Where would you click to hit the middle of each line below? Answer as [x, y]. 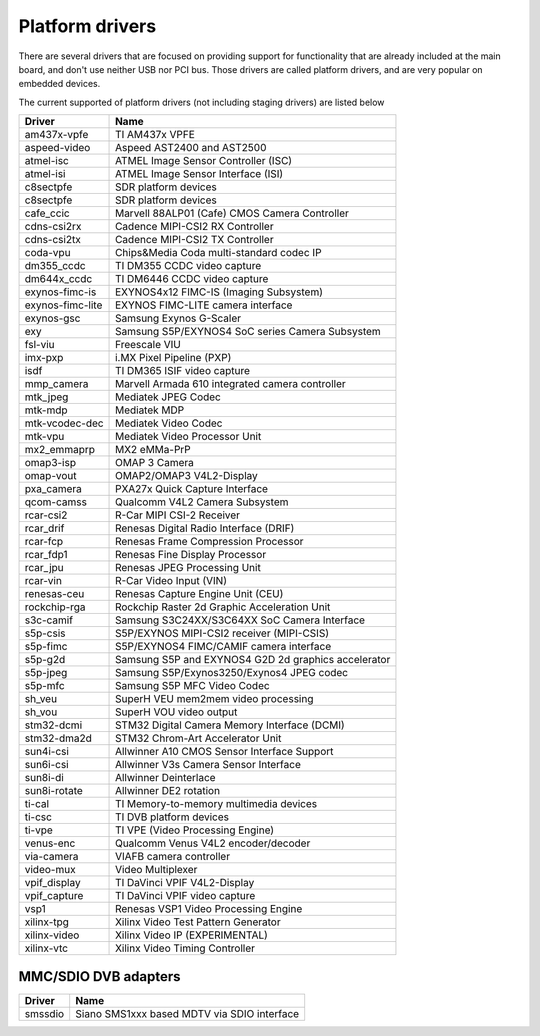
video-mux [50, 870]
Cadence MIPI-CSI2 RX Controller [194, 227]
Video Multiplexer [156, 870]
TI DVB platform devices [172, 817]
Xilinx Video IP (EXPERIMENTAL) [192, 935]
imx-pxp [44, 358]
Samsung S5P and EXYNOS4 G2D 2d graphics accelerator [253, 660]
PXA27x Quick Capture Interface [192, 489]
